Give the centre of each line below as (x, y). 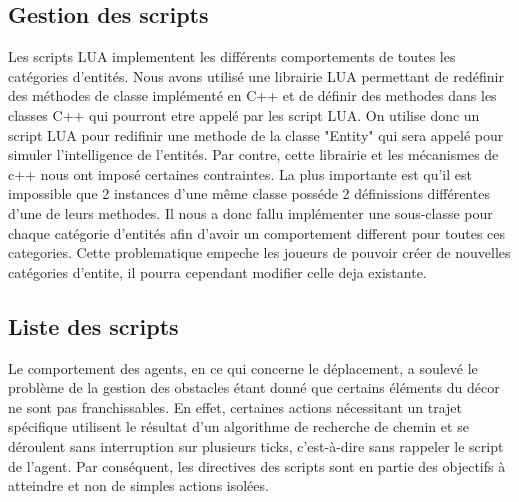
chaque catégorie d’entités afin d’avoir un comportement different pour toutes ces (257, 232)
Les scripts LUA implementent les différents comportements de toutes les (232, 56)
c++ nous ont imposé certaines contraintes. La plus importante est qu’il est (240, 173)
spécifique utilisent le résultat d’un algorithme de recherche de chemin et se (238, 426)
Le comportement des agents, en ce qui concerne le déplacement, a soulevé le (243, 367)
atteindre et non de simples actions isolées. (138, 485)
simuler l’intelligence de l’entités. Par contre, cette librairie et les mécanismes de (253, 154)
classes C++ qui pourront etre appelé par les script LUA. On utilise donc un (244, 114)
